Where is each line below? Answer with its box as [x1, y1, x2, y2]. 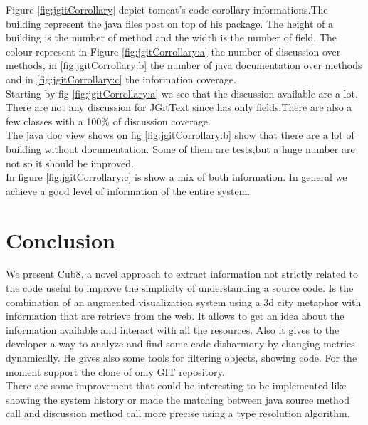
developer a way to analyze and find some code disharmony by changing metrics [6, 336, 355, 351]
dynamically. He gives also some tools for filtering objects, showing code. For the [6, 350, 357, 364]
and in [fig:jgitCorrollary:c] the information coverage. [6, 71, 236, 86]
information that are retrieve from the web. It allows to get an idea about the [6, 308, 345, 323]
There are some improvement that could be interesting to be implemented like [6, 378, 347, 393]
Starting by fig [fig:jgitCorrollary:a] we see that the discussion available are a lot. [6, 85, 358, 100]
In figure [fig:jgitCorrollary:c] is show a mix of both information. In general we [6, 169, 347, 184]
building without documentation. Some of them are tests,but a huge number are [6, 141, 355, 156]
